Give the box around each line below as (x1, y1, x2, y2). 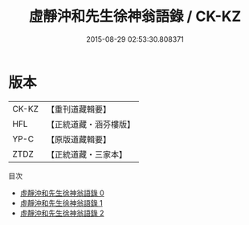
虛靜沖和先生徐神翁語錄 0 (19, 188, 104, 198)
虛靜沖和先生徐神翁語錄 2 (19, 208, 104, 218)
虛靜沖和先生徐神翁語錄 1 (19, 198, 103, 207)
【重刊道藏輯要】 (46, 104, 111, 115)
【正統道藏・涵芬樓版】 (46, 118, 135, 129)
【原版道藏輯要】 (46, 133, 111, 145)
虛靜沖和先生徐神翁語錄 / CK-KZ (28, 7, 242, 26)
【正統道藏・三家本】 (46, 149, 127, 160)
